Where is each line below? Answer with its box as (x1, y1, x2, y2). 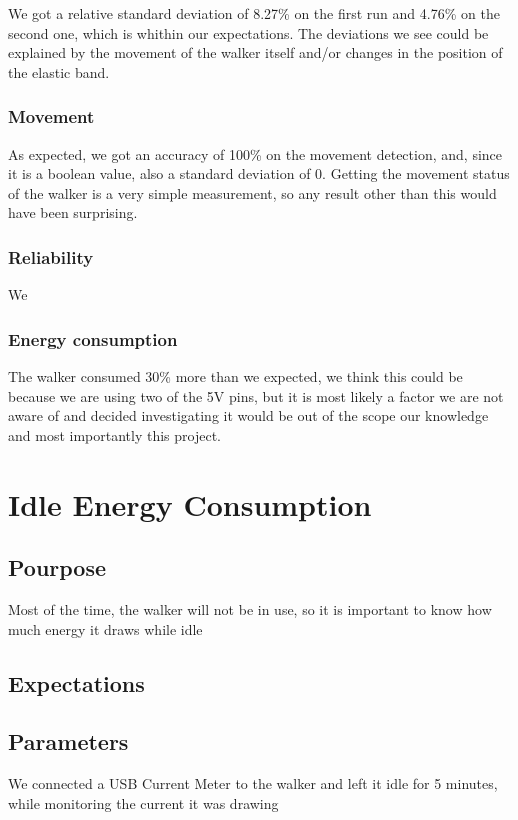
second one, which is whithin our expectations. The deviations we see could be (8, 22, 489, 43)
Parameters (8, 726, 129, 757)
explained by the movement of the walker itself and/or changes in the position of (8, 42, 503, 63)
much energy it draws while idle (8, 618, 203, 639)
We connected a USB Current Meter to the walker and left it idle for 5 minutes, (8, 773, 498, 794)
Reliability (8, 244, 94, 269)
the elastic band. (8, 61, 110, 82)
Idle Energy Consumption (8, 483, 372, 524)
